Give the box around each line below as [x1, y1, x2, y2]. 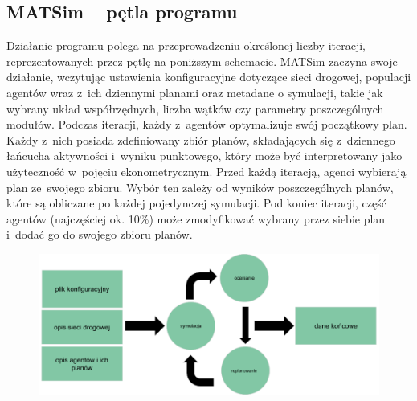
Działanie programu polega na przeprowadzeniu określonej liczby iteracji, [6, 37, 366, 54]
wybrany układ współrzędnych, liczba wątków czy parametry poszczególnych [6, 100, 384, 117]
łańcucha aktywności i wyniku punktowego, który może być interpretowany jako [6, 147, 403, 164]
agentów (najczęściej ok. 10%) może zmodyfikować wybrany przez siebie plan [6, 210, 386, 227]
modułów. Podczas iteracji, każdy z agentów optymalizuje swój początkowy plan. [6, 116, 407, 133]
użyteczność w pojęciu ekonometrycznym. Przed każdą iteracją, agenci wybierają [6, 162, 407, 179]
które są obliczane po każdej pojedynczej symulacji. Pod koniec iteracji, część [6, 194, 386, 211]
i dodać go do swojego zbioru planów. [6, 226, 193, 243]
